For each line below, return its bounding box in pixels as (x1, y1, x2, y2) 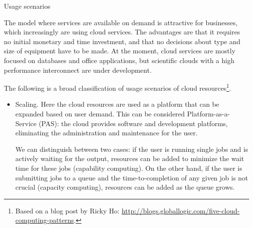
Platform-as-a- (187, 109, 230, 118)
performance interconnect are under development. (4, 65, 152, 75)
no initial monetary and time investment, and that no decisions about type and (4, 36, 241, 46)
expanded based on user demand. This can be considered (15, 109, 185, 118)
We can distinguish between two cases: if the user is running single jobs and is (15, 144, 248, 154)
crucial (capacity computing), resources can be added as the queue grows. (15, 182, 235, 192)
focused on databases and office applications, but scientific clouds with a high (4, 55, 235, 65)
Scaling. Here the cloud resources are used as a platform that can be (15, 99, 219, 109)
